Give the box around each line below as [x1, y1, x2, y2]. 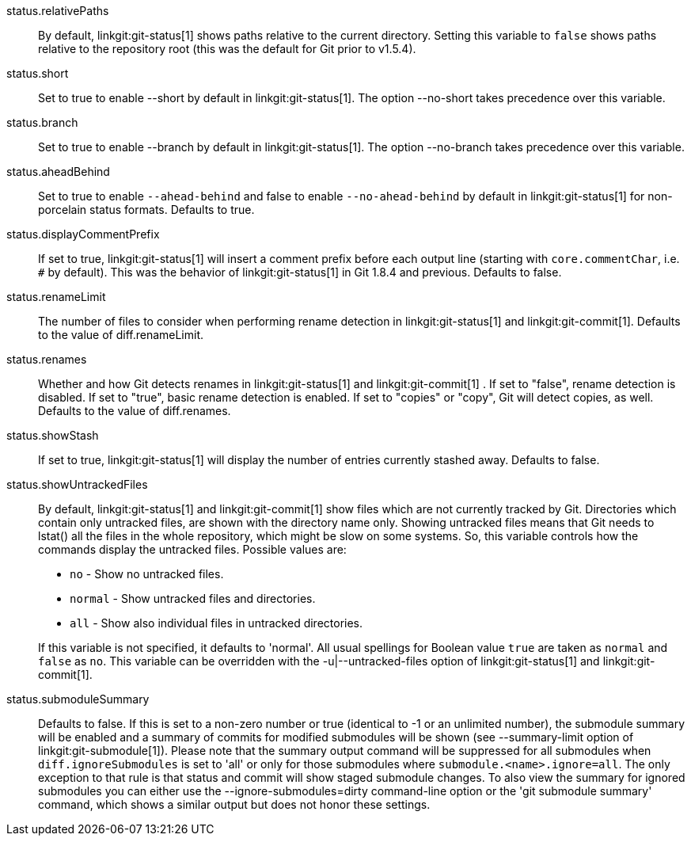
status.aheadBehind [6, 165, 110, 178]
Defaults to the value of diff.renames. [38, 404, 231, 417]
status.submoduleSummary [6, 692, 150, 706]
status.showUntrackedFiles [6, 478, 148, 491]
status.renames [6, 352, 87, 366]
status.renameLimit [6, 290, 106, 303]
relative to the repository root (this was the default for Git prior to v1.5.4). [38, 42, 416, 55]
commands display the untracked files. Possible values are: [38, 543, 347, 556]
